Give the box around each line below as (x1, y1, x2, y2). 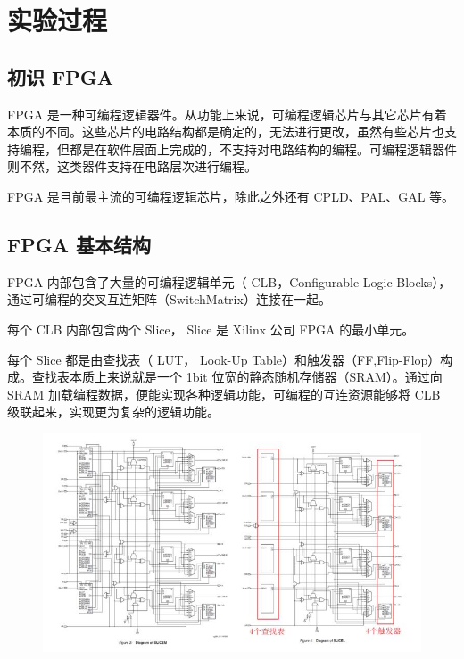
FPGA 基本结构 (7, 230, 151, 258)
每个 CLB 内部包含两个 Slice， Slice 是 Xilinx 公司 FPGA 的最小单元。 (7, 319, 415, 338)
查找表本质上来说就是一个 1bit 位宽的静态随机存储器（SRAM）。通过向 (31, 367, 443, 386)
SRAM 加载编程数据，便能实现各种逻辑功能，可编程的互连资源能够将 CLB (7, 384, 441, 403)
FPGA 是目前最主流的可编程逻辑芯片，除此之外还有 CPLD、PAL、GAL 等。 (7, 186, 455, 205)
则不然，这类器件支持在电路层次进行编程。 (7, 157, 257, 176)
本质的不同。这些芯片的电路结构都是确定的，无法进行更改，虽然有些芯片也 (7, 122, 444, 141)
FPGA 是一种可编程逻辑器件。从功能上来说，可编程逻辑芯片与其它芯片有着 (7, 104, 447, 123)
